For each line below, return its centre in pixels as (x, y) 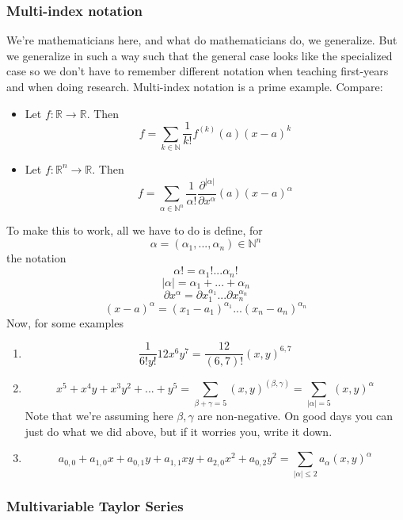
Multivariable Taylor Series (95, 505)
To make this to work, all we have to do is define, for (135, 230)
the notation (36, 258)
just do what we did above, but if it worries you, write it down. (179, 431)
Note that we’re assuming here (99, 416)
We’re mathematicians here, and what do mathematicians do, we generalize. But (202, 40)
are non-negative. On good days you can (295, 416)
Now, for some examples (65, 322)
